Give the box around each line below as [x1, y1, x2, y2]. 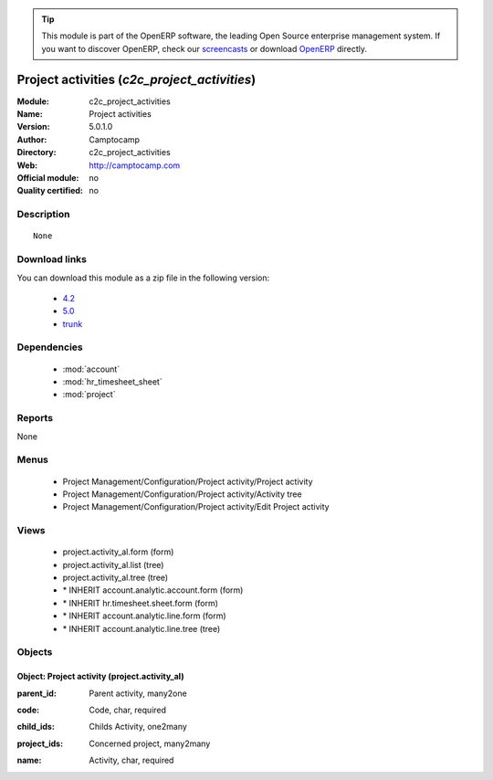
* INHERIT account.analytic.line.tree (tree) [62, 623, 221, 634]
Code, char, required [89, 704, 167, 715]
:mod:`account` [62, 364, 121, 374]
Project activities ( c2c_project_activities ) [16, 71, 257, 87]
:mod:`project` [62, 389, 116, 400]
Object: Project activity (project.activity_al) [16, 671, 184, 682]
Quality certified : [16, 185, 84, 196]
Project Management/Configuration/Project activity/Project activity [62, 476, 314, 487]
